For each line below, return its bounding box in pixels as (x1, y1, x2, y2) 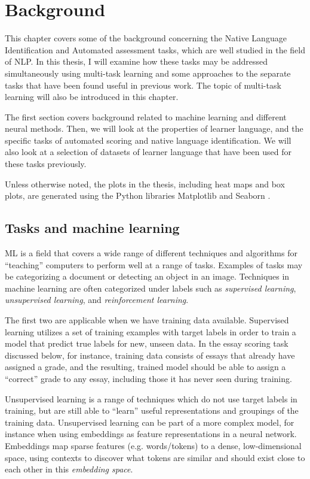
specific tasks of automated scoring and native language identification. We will (5, 134, 291, 146)
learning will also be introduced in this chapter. (5, 90, 179, 103)
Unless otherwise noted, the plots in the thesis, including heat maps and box (5, 177, 285, 190)
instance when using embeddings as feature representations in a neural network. (5, 428, 297, 440)
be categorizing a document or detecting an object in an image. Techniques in (5, 270, 290, 283)
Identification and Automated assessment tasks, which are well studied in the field (5, 43, 305, 56)
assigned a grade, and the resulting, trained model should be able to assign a (5, 360, 286, 373)
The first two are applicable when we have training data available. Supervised (5, 314, 289, 326)
